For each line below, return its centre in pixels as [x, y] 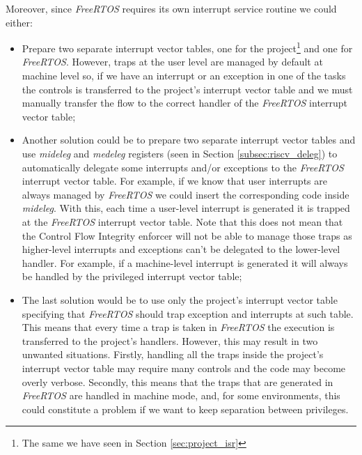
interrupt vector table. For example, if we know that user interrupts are [174, 181]
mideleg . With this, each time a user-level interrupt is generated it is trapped [186, 208]
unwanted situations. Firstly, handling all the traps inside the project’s [173, 354]
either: [19, 22]
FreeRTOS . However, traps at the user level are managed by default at [172, 62]
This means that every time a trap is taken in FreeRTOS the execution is [178, 327]
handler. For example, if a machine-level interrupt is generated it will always [185, 262]
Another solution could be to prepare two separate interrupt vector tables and [189, 140]
